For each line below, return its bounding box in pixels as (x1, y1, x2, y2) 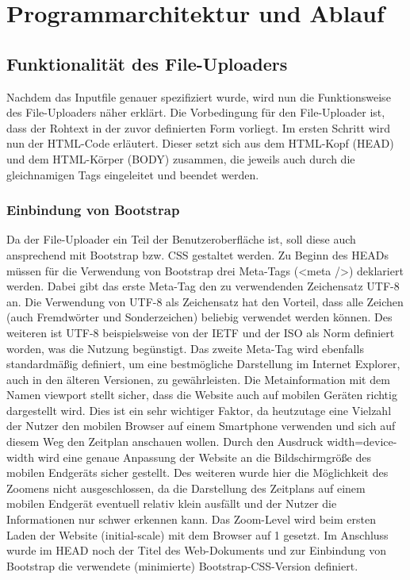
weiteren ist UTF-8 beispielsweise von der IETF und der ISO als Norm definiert (6, 324, 395, 340)
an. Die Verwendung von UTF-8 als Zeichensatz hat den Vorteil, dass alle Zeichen (6, 293, 404, 309)
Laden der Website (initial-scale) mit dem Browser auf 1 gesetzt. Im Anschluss (6, 526, 389, 543)
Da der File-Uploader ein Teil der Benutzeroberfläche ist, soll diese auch (6, 231, 356, 248)
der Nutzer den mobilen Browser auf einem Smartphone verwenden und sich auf (6, 417, 396, 434)
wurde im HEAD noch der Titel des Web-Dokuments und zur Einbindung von (6, 542, 387, 559)
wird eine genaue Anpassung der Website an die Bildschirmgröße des (37, 448, 372, 465)
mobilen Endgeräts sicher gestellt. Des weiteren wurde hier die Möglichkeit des (6, 464, 389, 481)
